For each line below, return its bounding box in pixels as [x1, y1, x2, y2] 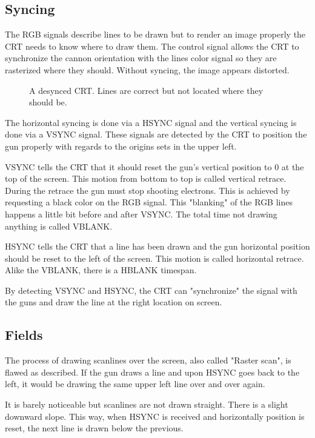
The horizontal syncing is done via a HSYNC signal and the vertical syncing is [5, 116, 297, 128]
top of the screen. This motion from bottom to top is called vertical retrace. [5, 172, 287, 185]
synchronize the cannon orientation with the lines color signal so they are [5, 51, 277, 64]
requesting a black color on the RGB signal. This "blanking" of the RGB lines [5, 196, 293, 208]
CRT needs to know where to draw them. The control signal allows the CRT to [5, 39, 299, 52]
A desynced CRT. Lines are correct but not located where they [29, 84, 264, 96]
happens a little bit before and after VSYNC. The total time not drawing [5, 207, 277, 220]
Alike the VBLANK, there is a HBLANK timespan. [5, 264, 197, 276]
